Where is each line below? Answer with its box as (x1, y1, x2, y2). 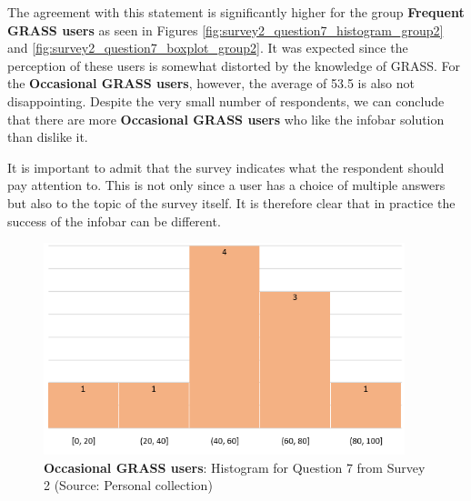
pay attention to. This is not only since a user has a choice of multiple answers (7, 175, 446, 195)
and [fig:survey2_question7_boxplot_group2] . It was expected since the (7, 38, 408, 57)
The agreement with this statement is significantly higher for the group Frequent (7, 3, 465, 21)
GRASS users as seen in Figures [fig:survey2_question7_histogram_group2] (7, 20, 444, 39)
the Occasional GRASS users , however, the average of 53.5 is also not (7, 74, 415, 93)
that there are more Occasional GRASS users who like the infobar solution (7, 109, 445, 128)
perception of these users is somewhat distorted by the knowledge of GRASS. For (7, 55, 461, 75)
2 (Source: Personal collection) (44, 476, 213, 495)
